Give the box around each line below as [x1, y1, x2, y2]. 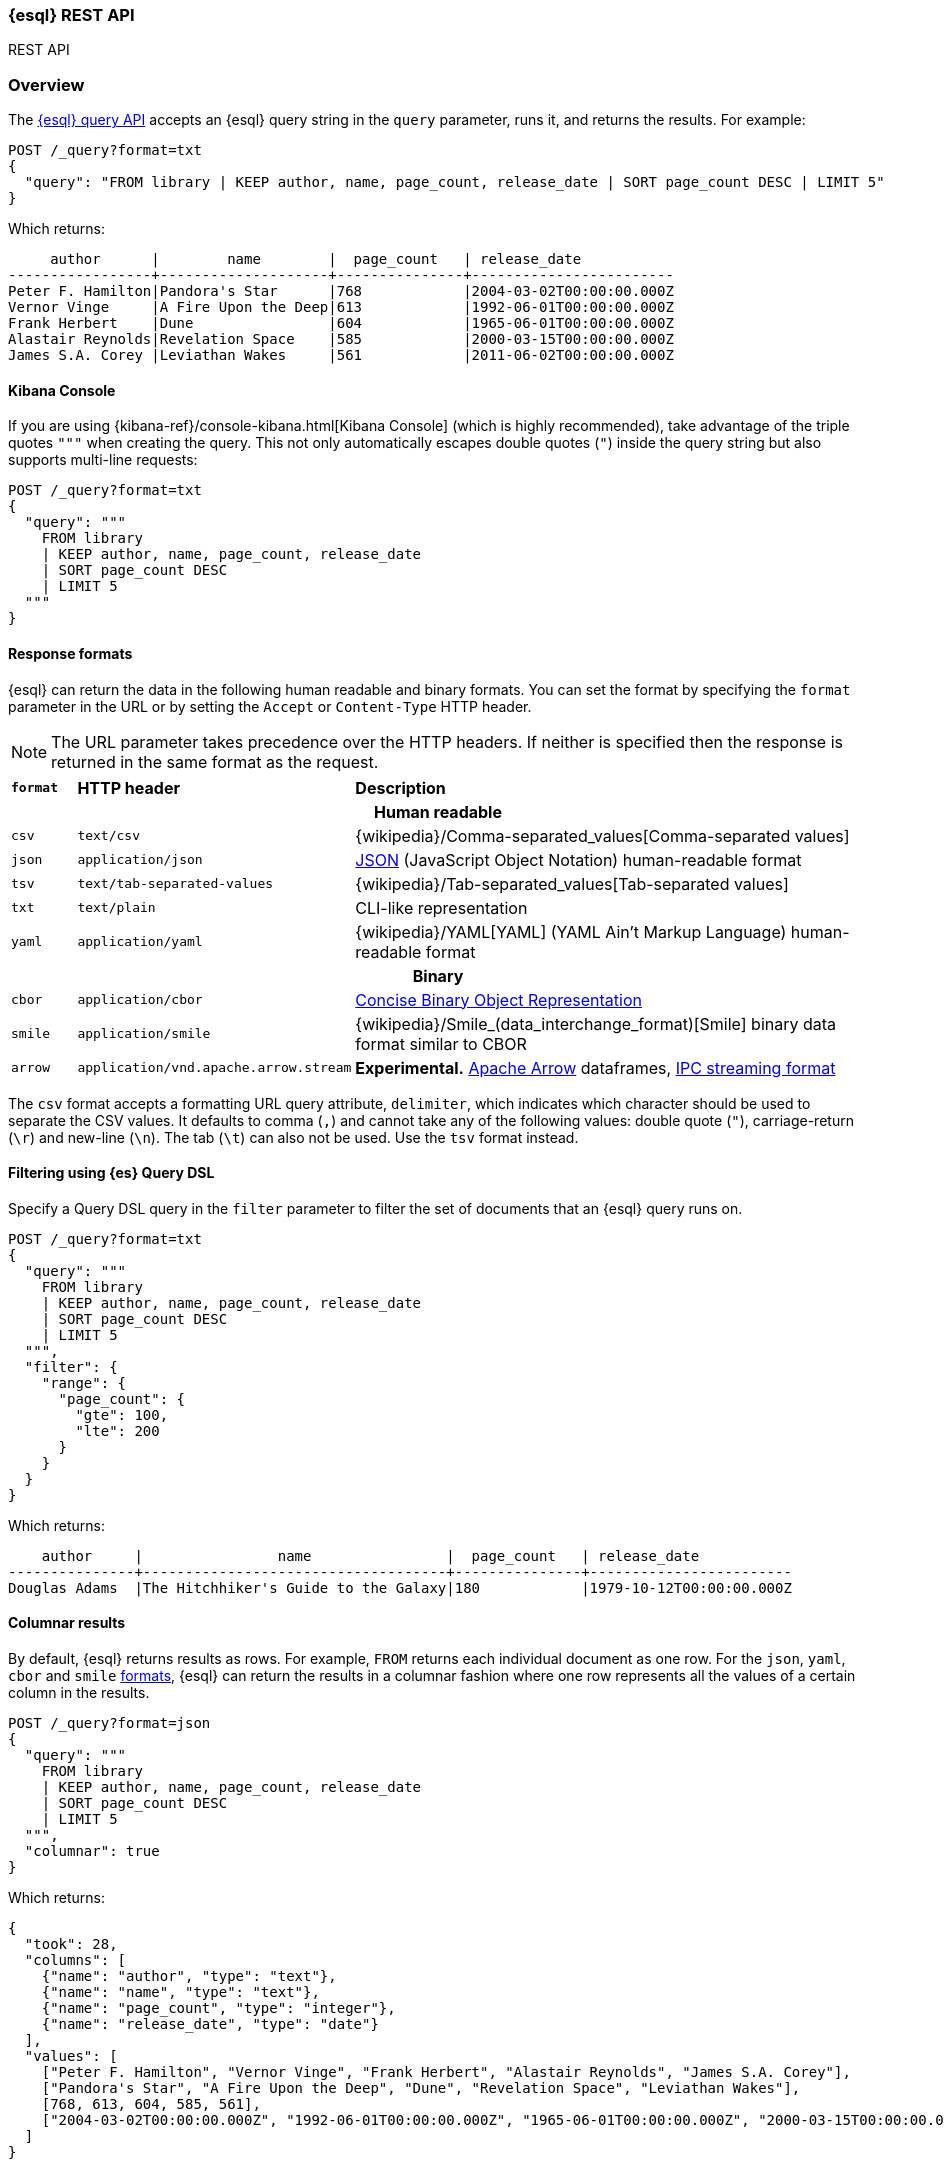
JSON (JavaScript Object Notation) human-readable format [355, 849, 802, 870]
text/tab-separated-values [77, 876, 274, 892]
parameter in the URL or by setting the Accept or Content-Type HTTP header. [8, 697, 532, 715]
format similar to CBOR [355, 1033, 527, 1054]
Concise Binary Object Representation [355, 989, 642, 1010]
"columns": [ [24, 1952, 127, 1968]
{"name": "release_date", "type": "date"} [41, 2016, 379, 2032]
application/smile [77, 1026, 211, 1042]
